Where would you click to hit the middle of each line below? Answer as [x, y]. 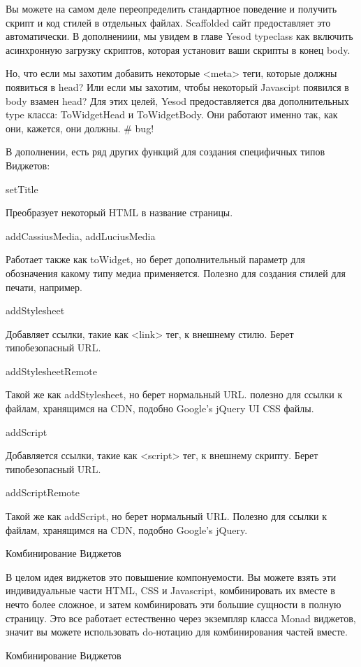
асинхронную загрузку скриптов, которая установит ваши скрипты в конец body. [178, 49]
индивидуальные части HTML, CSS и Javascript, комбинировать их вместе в [170, 590]
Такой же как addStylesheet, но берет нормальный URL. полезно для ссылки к [174, 394]
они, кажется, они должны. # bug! [80, 128]
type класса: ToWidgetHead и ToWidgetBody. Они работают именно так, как [172, 114]
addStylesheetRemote [51, 371]
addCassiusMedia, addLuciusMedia [81, 236]
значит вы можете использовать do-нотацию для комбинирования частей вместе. [177, 632]
